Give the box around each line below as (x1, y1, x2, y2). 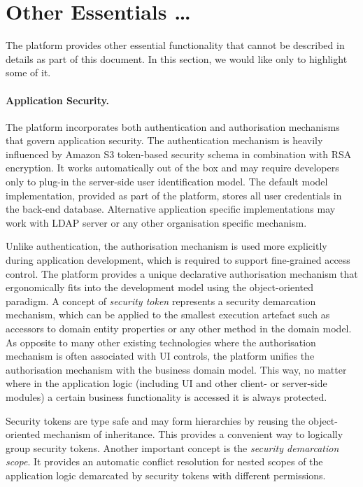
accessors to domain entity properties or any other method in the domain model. (6, 321, 352, 336)
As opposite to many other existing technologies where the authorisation (6, 334, 316, 349)
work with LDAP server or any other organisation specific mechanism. (6, 215, 307, 230)
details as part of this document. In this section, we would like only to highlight (6, 51, 348, 66)
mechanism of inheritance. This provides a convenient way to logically (43, 427, 343, 442)
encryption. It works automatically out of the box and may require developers (6, 160, 339, 175)
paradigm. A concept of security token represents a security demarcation (6, 293, 316, 308)
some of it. (6, 65, 51, 80)
